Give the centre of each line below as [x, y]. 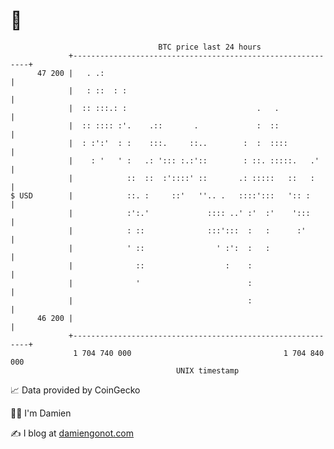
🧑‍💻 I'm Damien [41, 413]
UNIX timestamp [207, 370]
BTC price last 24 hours [210, 47]
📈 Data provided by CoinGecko [75, 390]
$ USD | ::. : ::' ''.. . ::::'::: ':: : [160, 195]
